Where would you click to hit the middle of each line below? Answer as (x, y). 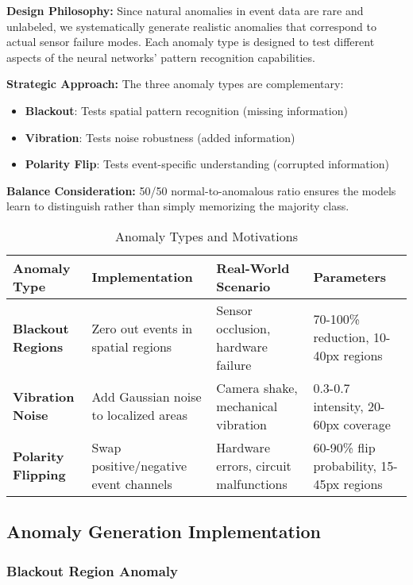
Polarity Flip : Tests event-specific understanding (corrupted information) (207, 164)
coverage (367, 424)
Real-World (253, 267)
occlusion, (243, 328)
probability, (345, 465)
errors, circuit (254, 465)
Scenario (243, 286)
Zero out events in (142, 328)
